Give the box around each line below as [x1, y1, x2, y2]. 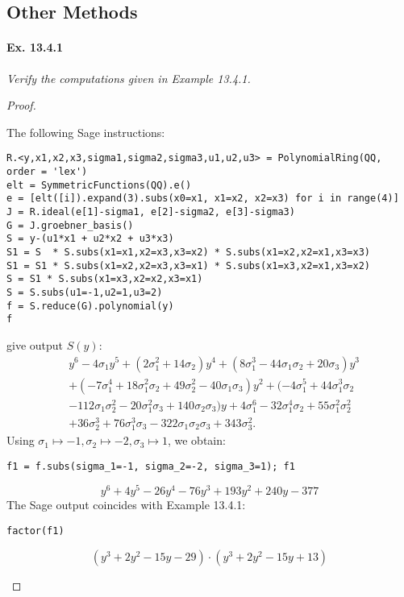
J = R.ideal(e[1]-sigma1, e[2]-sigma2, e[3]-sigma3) [6, 205, 295, 218]
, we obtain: [167, 432, 226, 449]
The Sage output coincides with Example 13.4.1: [6, 496, 246, 513]
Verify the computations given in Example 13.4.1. [6, 69, 251, 86]
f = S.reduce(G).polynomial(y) [6, 300, 174, 312]
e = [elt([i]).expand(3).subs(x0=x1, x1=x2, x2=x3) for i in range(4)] [6, 193, 399, 205]
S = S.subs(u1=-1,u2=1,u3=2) [6, 286, 163, 298]
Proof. [6, 97, 36, 114]
